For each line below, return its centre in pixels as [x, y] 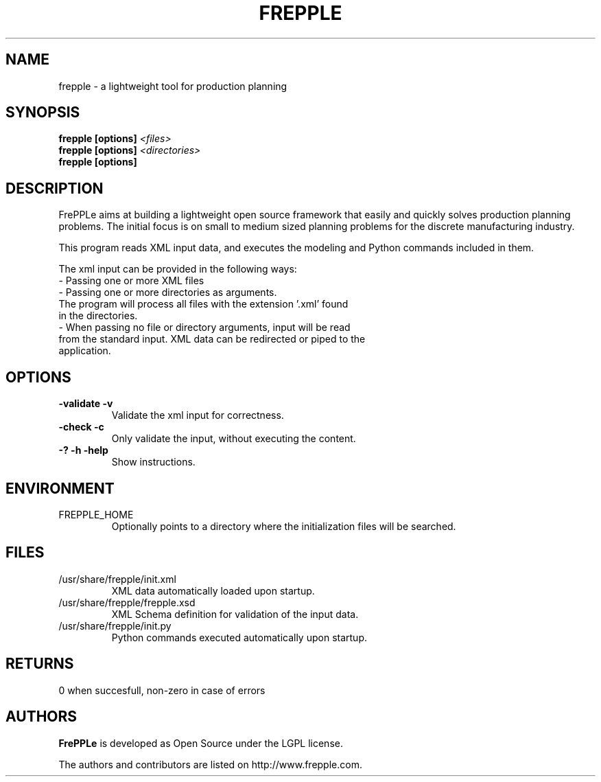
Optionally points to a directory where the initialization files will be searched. [284, 526]
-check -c [81, 427]
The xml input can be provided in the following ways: [178, 269]
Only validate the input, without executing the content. [234, 439]
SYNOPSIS [43, 113]
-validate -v [86, 404]
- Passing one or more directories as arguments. [168, 292]
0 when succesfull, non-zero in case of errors [162, 690]
